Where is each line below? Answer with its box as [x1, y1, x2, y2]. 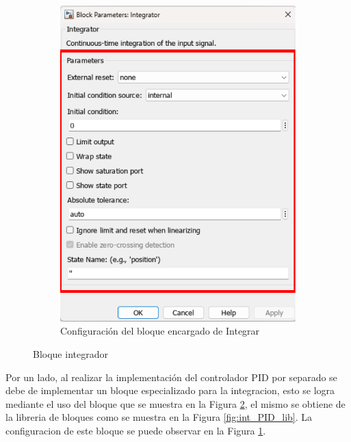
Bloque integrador [33, 346, 108, 361]
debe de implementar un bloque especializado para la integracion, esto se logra [5, 383, 335, 398]
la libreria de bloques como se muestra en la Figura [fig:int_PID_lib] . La [5, 410, 313, 424]
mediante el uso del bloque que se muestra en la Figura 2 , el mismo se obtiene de [5, 396, 346, 411]
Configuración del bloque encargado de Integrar [60, 324, 260, 338]
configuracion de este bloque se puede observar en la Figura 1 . [5, 423, 266, 437]
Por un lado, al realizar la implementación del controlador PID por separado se [5, 369, 337, 384]
